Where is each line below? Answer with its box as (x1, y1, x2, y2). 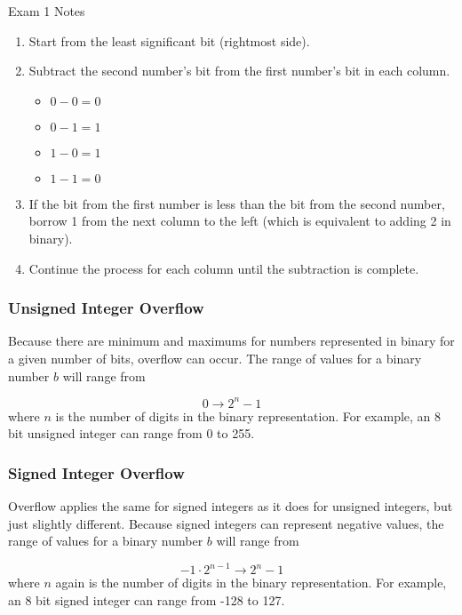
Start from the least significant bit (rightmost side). (28, 31, 310, 50)
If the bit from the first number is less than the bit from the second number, (28, 194, 445, 212)
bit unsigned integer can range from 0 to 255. (8, 424, 255, 443)
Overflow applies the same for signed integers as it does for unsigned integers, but (8, 497, 453, 515)
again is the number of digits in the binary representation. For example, (55, 573, 447, 592)
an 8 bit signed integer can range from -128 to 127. (8, 590, 285, 609)
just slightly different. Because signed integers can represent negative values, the (8, 514, 444, 532)
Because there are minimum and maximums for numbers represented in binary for (8, 331, 455, 350)
